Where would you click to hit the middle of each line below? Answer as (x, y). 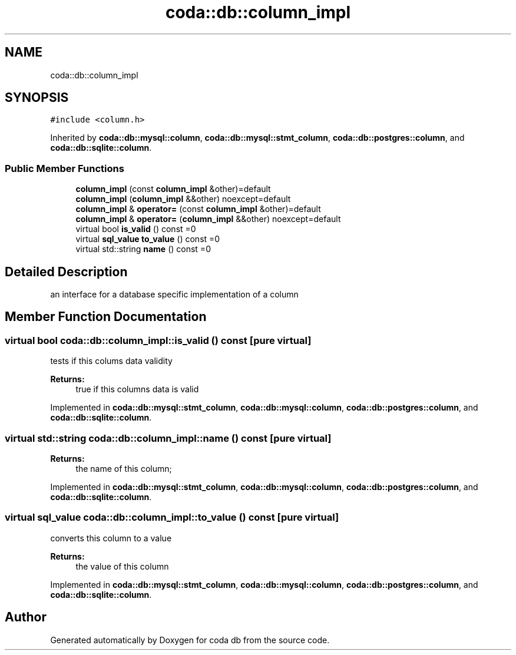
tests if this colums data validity (111, 361)
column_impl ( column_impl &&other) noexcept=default (183, 199)
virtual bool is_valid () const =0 (136, 229)
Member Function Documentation (106, 317)
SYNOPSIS (37, 98)
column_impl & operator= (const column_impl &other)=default (198, 209)
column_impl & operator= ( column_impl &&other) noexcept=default (208, 219)
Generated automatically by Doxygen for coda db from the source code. (190, 640)
